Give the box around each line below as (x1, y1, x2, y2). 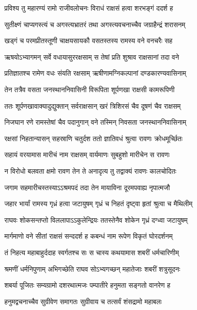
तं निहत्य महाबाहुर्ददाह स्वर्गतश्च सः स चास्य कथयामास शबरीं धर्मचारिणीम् (4, 247, 179, 257)
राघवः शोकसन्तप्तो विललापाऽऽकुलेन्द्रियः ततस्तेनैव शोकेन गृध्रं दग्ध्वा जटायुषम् (4, 214, 188, 225)
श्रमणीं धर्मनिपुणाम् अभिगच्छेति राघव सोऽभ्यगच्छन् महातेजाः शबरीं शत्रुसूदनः (4, 263, 181, 274)
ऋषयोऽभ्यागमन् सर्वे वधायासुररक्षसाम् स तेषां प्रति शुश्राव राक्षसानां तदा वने (4, 51, 179, 62)
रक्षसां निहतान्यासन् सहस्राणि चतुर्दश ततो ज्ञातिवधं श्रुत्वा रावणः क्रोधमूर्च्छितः (4, 133, 183, 143)
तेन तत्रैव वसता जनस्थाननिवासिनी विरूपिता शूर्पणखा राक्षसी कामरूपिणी (4, 84, 175, 94)
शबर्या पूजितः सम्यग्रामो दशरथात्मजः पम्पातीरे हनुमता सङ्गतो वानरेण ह (4, 280, 171, 290)
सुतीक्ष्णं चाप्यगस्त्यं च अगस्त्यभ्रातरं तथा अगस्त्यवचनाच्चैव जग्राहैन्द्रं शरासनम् (4, 19, 185, 29)
